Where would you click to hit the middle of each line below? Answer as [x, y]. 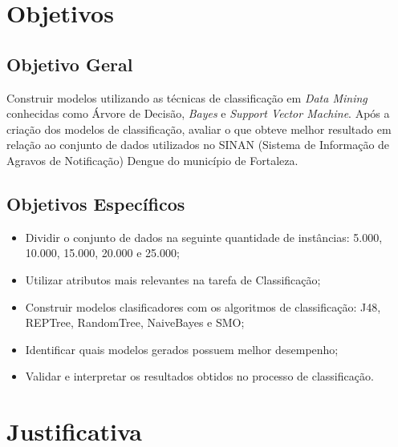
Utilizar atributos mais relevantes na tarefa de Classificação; [173, 279]
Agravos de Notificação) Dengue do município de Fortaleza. [152, 160]
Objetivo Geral [70, 64]
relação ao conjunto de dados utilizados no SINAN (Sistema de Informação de [198, 145]
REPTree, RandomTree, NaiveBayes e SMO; [135, 322]
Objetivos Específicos [96, 203]
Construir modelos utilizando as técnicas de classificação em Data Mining [187, 97]
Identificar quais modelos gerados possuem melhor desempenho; [182, 349]
